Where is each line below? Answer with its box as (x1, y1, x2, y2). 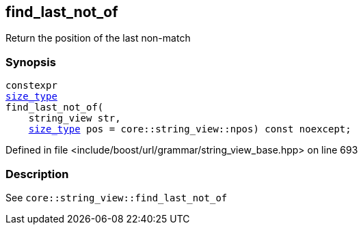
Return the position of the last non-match (5, 32, 191, 44)
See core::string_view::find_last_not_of (5, 191, 228, 203)
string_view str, (28, 113, 121, 124)
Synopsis (5, 55, 56, 69)
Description (5, 167, 69, 181)
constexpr (5, 80, 57, 91)
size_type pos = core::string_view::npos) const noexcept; (28, 124, 351, 135)
